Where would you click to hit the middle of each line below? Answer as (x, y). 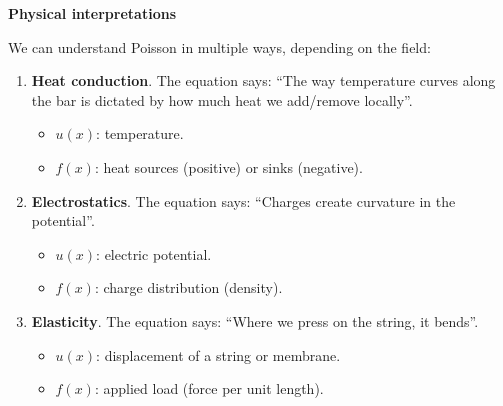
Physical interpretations (92, 13)
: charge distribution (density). (188, 287)
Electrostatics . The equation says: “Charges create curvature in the (243, 200)
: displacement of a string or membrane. (218, 354)
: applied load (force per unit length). (209, 388)
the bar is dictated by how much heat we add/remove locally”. (222, 99)
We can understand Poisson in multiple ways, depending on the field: (219, 46)
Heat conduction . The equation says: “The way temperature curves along (263, 80)
